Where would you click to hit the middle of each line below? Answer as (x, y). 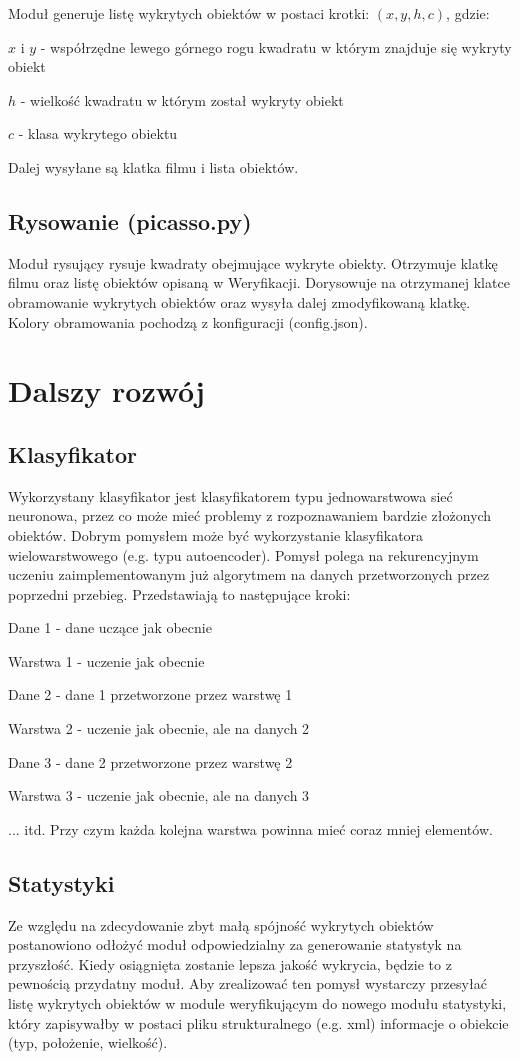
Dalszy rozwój (106, 390)
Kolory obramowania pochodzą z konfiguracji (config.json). (188, 321)
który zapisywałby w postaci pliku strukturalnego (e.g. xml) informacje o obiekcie (258, 1022)
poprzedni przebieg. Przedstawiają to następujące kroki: (179, 593)
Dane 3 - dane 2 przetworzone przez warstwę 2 (150, 761)
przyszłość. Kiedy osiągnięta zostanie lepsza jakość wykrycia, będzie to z (230, 963)
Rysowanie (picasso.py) (130, 220)
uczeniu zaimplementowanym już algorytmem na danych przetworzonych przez (249, 574)
